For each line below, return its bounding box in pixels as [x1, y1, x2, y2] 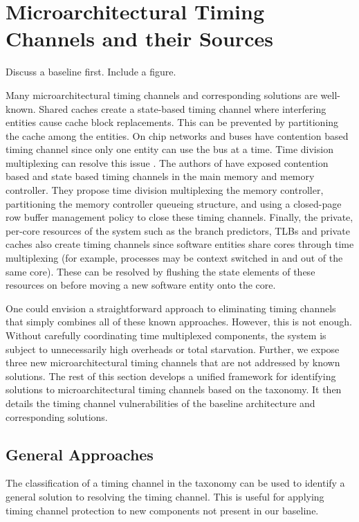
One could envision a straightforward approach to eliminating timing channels [6, 300, 336, 315]
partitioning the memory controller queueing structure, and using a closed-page [6, 196, 342, 210]
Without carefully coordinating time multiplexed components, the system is [6, 328, 326, 342]
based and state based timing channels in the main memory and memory [6, 169, 315, 183]
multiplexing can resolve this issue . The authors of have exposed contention [6, 155, 329, 170]
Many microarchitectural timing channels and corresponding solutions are [6, 87, 317, 102]
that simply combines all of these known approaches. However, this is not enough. [6, 314, 353, 329]
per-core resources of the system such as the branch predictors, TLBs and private [6, 223, 350, 237]
